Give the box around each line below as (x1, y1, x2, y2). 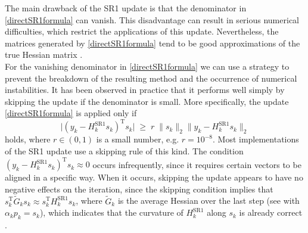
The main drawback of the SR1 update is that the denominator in (5, 2, 247, 14)
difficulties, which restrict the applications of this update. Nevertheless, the (5, 25, 279, 38)
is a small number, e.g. (96, 133, 179, 145)
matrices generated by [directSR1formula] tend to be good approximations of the (5, 36, 300, 49)
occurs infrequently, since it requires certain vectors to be (92, 158, 301, 170)
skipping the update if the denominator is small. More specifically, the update (5, 95, 289, 107)
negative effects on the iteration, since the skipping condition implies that (5, 182, 273, 195)
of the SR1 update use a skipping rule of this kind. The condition (5, 145, 244, 157)
